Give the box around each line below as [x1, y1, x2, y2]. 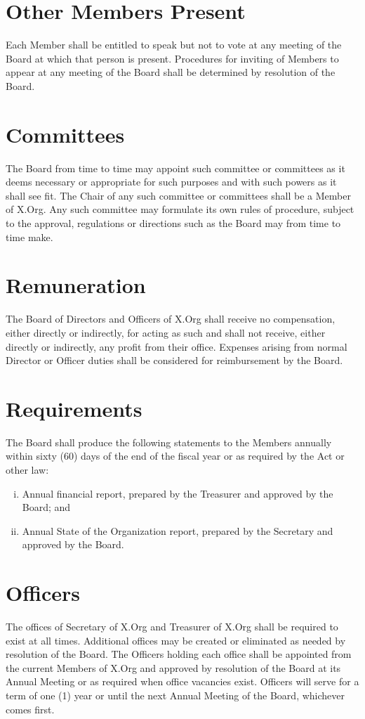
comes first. [6, 701, 55, 716]
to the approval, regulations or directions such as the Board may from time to [6, 216, 341, 230]
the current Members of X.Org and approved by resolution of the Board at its [6, 660, 341, 675]
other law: [6, 462, 49, 477]
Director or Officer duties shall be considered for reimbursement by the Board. [6, 353, 343, 368]
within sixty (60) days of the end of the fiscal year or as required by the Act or [6, 448, 345, 463]
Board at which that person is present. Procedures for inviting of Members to [6, 51, 339, 65]
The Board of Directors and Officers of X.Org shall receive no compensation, [6, 311, 336, 326]
